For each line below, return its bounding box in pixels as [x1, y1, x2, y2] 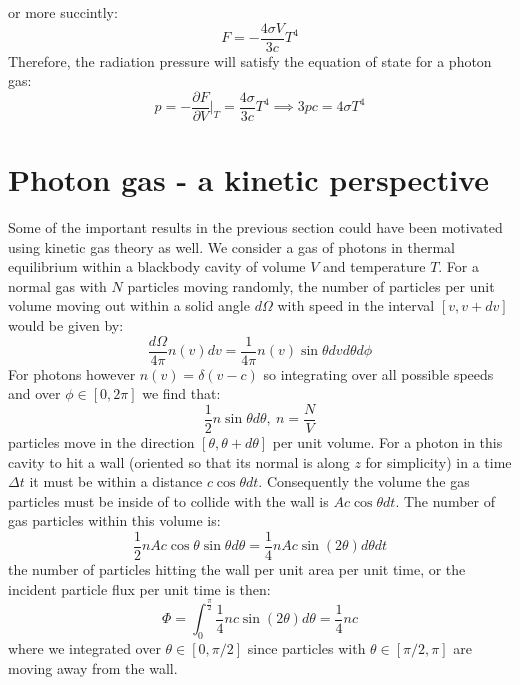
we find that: [142, 383, 221, 404]
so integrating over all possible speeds [263, 363, 494, 384]
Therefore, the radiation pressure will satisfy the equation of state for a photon [8, 50, 492, 71]
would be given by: [8, 315, 124, 335]
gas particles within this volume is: [8, 510, 221, 531]
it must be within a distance [29, 471, 203, 492]
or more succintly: [8, 2, 118, 22]
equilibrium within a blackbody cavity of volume [8, 256, 306, 277]
